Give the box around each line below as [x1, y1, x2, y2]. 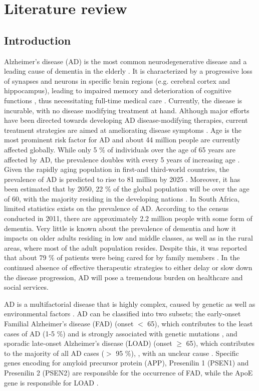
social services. [4, 282, 49, 292]
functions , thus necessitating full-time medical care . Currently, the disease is [4, 95, 242, 105]
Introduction [4, 32, 71, 48]
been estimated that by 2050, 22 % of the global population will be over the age [4, 183, 249, 194]
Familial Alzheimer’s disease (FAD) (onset [4, 318, 134, 329]
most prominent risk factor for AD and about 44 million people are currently [4, 134, 240, 145]
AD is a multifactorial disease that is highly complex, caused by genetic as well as [4, 298, 255, 309]
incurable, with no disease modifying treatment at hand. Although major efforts [4, 105, 249, 115]
